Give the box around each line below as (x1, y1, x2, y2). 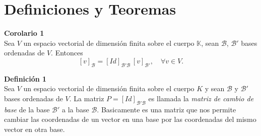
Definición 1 (4, 73, 47, 84)
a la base (62, 104, 89, 114)
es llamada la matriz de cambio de (148, 93, 254, 103)
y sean (205, 83, 225, 94)
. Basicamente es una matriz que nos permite (97, 104, 236, 114)
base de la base (4, 104, 50, 114)
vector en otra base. (4, 123, 65, 134)
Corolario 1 (4, 28, 44, 38)
